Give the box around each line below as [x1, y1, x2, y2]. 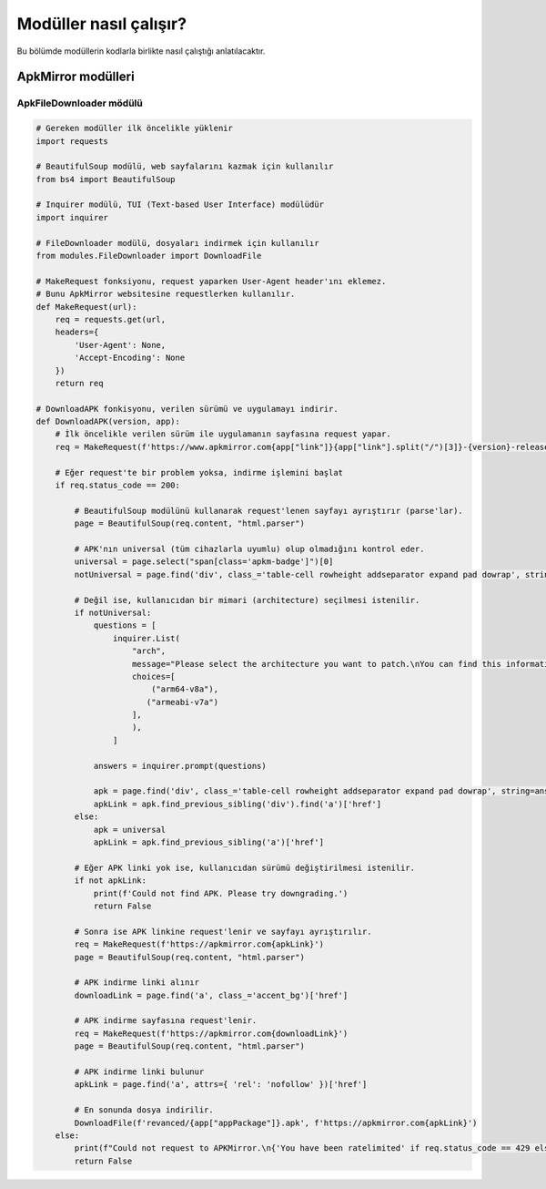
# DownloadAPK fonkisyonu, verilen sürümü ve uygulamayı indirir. [35, 404, 339, 414]
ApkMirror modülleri [16, 69, 136, 85]
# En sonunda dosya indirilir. [74, 1105, 214, 1115]
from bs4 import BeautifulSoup [35, 174, 177, 184]
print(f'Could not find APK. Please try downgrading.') [93, 888, 349, 898]
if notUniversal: [74, 607, 152, 618]
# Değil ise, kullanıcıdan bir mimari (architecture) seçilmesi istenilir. [74, 595, 420, 605]
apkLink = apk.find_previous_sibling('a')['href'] [93, 836, 325, 847]
